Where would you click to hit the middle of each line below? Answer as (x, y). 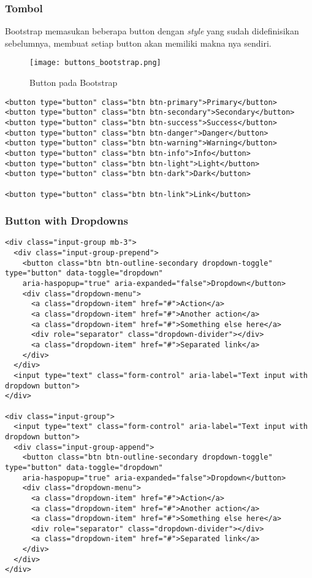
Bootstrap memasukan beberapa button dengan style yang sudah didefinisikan (152, 31)
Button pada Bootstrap (74, 83)
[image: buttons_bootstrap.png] (95, 63)
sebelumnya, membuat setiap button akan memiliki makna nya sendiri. (138, 43)
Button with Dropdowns (67, 221)
